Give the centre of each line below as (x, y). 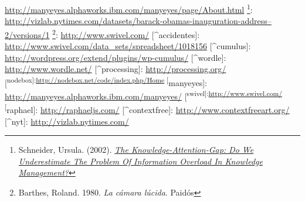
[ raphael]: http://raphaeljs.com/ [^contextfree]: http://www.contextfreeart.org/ (147, 109)
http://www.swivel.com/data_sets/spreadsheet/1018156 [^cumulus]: (128, 46)
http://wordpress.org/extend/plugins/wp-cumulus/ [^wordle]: (116, 57)
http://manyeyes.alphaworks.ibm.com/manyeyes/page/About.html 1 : (129, 8)
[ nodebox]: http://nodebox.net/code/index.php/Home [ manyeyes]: (106, 81)
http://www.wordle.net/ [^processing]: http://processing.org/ (116, 69)
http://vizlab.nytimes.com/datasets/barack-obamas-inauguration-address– (138, 21)
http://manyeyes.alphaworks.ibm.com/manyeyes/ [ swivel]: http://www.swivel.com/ (143, 95)
